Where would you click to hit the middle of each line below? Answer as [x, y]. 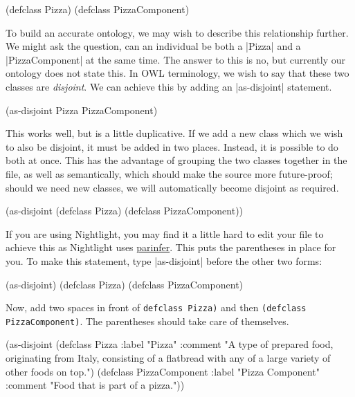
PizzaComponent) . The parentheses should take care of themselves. [147, 321]
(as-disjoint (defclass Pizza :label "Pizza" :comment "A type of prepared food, [170, 344]
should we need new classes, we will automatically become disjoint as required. [172, 187]
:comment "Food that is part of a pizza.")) [95, 385]
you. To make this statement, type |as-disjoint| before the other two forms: [164, 260]
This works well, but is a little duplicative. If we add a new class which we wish [174, 133]
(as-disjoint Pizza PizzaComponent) [82, 110]
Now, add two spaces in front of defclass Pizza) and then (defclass [156, 307]
